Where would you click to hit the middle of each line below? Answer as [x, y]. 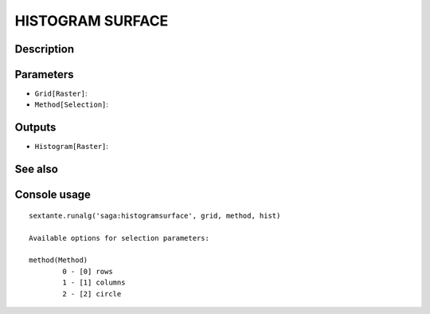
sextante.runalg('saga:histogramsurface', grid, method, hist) [155, 216]
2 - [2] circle [92, 294]
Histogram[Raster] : [72, 147]
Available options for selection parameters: [119, 238]
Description [45, 49]
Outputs [35, 128]
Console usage [53, 195]
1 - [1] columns [94, 283]
